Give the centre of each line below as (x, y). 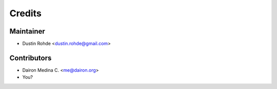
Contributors (31, 58)
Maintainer (27, 31)
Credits (26, 13)
